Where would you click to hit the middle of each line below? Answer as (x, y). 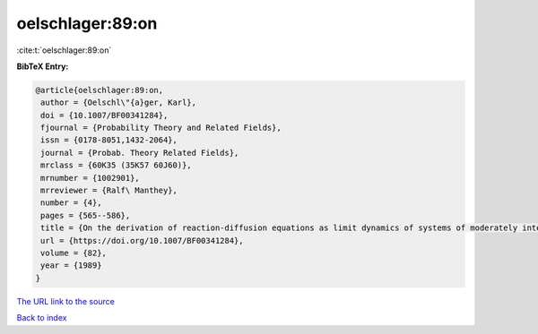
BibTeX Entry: (43, 66)
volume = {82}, (74, 253)
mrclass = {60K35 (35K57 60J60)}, (116, 165)
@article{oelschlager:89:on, (100, 90)
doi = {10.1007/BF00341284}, (104, 115)
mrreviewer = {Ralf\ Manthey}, (109, 191)
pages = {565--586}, (86, 215)
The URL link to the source (66, 301)
